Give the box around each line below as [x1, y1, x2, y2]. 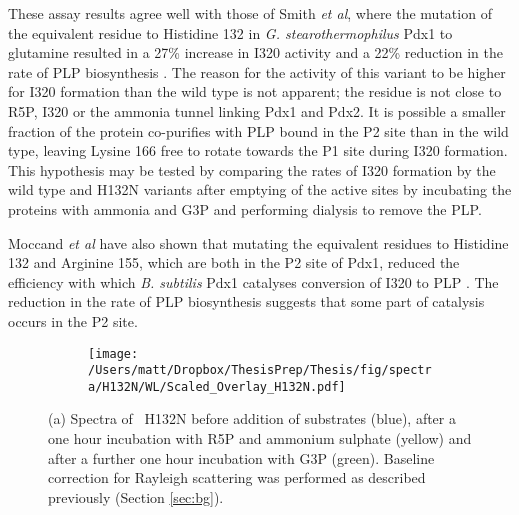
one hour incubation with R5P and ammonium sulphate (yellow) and [48, 428, 472, 449]
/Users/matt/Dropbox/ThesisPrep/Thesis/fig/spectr [88, 363, 432, 378]
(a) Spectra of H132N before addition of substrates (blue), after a [48, 408, 456, 429]
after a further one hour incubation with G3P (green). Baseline [48, 447, 435, 468]
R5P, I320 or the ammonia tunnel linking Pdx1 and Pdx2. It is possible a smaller [8, 100, 506, 121]
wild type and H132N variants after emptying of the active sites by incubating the [8, 179, 512, 200]
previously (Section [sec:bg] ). [48, 486, 224, 507]
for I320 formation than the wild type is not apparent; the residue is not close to [8, 81, 502, 102]
